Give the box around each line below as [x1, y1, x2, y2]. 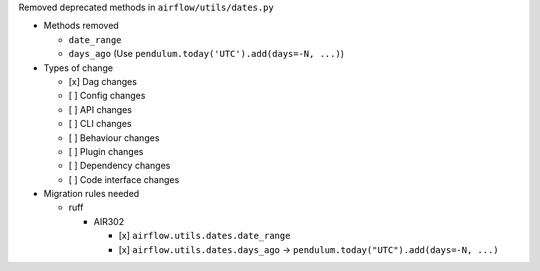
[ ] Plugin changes [68, 145, 144, 157]
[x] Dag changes [68, 75, 137, 87]
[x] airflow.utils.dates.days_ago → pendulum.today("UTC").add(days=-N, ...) [118, 243, 499, 255]
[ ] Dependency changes [68, 160, 171, 172]
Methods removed [43, 20, 119, 32]
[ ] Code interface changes [68, 173, 180, 185]
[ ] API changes [68, 103, 132, 115]
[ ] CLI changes [68, 118, 132, 130]
